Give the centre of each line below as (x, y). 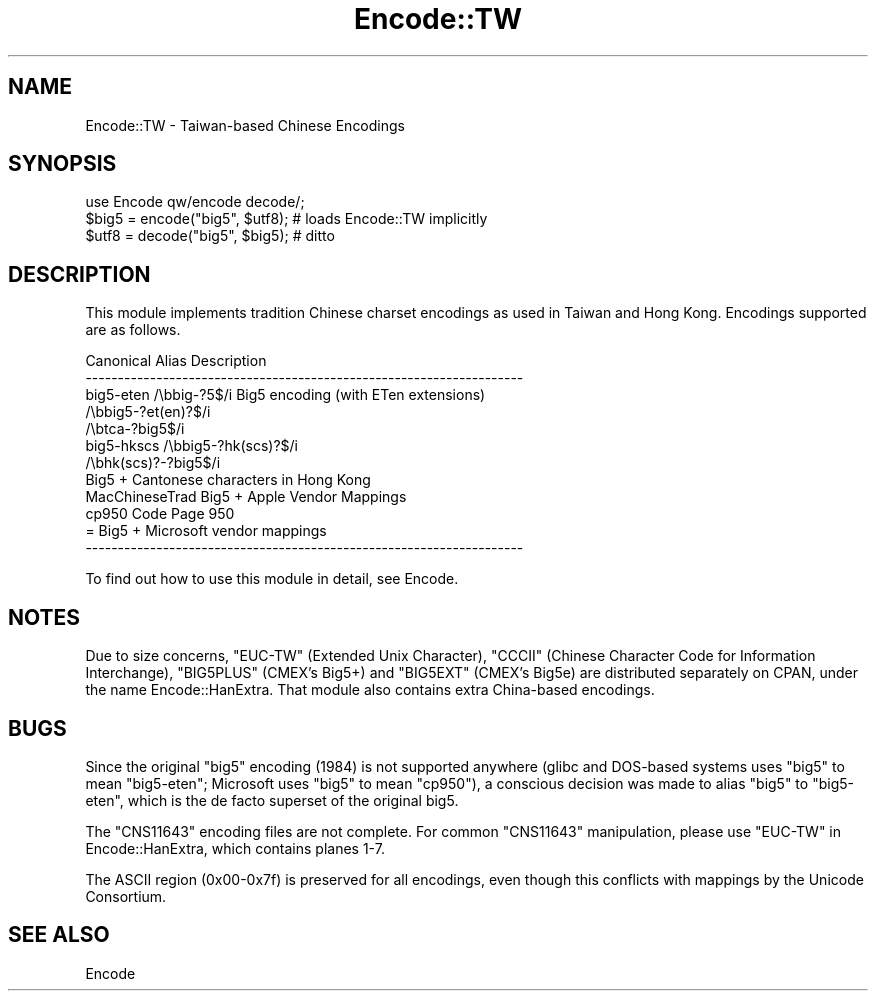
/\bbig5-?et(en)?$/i (148, 412)
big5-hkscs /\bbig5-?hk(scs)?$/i (192, 446)
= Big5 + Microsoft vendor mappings (206, 531)
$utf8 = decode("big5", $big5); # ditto (210, 236)
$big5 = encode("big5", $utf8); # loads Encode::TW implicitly (286, 219)
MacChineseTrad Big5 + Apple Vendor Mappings (246, 497)
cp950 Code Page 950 (160, 514)
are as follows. (133, 330)
